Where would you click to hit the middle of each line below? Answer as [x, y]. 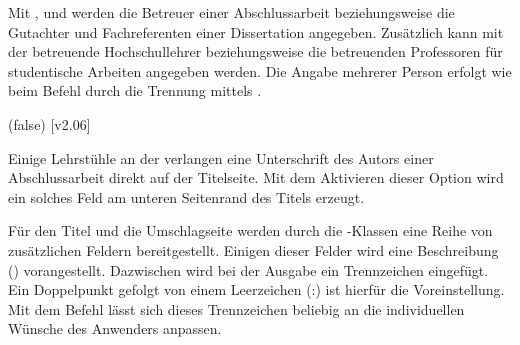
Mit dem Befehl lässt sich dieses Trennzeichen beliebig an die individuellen [236, 308]
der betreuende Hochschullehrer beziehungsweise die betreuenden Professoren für [255, 51]
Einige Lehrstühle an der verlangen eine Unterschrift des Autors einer [221, 157]
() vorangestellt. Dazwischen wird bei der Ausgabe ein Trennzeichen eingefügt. [248, 269]
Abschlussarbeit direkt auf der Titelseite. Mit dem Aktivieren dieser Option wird [256, 177]
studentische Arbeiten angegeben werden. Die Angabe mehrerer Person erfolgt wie [260, 70]
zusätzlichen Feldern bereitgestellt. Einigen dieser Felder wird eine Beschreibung [253, 249]
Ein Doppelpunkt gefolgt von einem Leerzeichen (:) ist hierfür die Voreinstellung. [256, 289]
